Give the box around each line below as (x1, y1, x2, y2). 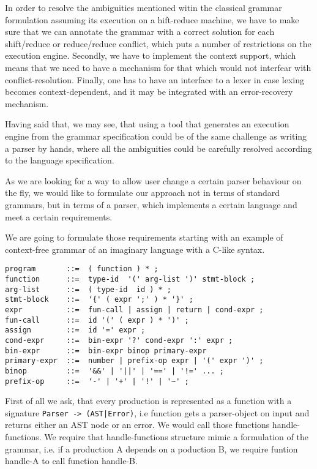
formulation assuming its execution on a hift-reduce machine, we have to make (5, 13, 299, 26)
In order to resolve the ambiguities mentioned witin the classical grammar (5, 1, 282, 13)
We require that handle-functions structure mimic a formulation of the (44, 430, 308, 443)
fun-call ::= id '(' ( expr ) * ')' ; (5, 315, 189, 325)
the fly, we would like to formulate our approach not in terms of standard (5, 186, 280, 199)
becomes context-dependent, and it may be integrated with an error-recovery (5, 85, 293, 98)
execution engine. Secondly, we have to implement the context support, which (5, 49, 296, 62)
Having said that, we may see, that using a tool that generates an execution (5, 118, 289, 130)
